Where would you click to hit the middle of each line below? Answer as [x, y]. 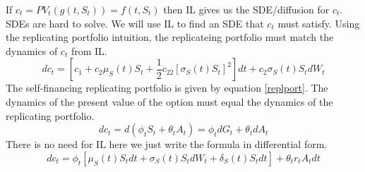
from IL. [89, 50]
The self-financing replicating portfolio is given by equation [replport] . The [167, 88]
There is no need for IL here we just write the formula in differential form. [167, 144]
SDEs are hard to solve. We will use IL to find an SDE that [135, 23]
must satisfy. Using [319, 23]
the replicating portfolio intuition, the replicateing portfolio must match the [170, 37]
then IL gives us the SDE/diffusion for [246, 9]
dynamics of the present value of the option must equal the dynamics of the [169, 101]
